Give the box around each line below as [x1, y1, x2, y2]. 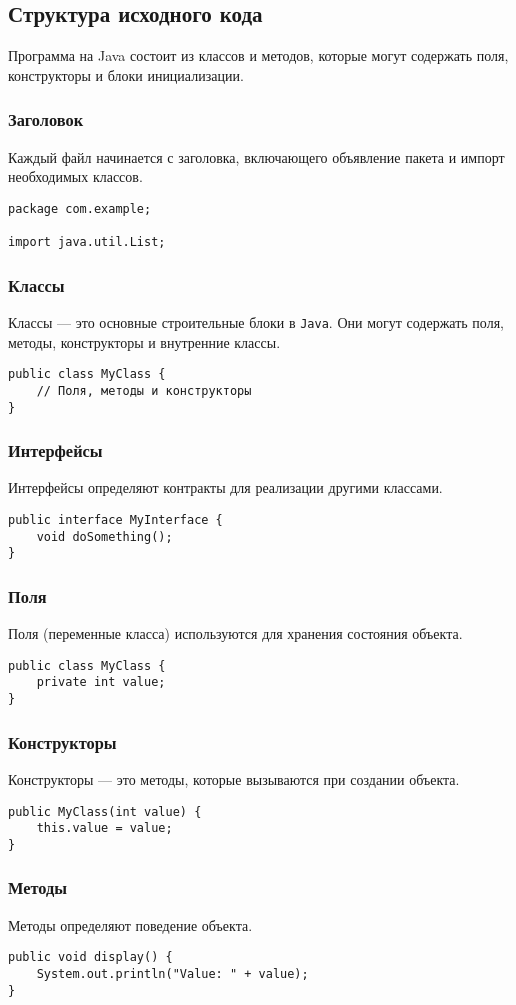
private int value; [36, 675, 166, 690]
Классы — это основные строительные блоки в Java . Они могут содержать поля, [8, 311, 504, 332]
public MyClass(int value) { [8, 804, 202, 819]
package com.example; [8, 201, 152, 216]
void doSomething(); [36, 529, 173, 544]
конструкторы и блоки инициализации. [8, 64, 244, 85]
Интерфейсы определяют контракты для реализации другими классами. [8, 477, 443, 498]
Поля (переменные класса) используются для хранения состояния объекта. [8, 623, 463, 644]
